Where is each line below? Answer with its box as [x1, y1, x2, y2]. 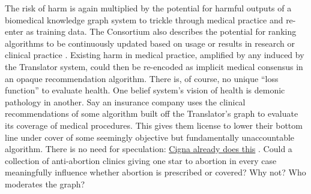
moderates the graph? [5, 177, 85, 190]
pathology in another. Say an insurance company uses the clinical [5, 95, 246, 108]
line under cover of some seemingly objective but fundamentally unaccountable [5, 131, 295, 143]
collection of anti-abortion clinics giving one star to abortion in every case [5, 154, 277, 166]
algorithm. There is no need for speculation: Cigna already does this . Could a [5, 143, 292, 155]
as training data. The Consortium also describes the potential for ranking [26, 25, 297, 38]
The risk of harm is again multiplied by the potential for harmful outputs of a [5, 2, 292, 14]
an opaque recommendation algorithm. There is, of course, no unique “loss [5, 72, 279, 84]
